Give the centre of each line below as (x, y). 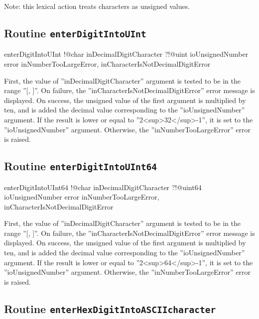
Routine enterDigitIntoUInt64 (81, 166)
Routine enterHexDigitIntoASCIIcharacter (110, 308)
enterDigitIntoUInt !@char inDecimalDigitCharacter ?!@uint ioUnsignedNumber (126, 54)
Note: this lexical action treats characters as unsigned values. (97, 6)
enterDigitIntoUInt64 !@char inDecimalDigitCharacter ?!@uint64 (103, 187)
